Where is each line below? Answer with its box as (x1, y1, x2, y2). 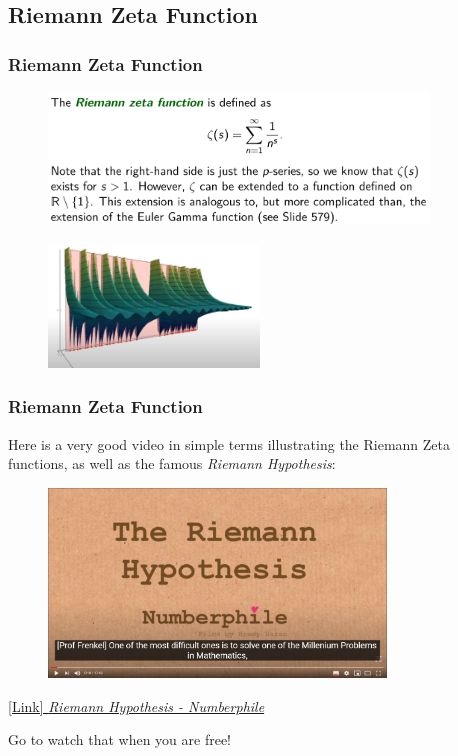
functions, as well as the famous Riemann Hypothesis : (8, 453, 336, 474)
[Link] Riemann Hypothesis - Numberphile (8, 695, 265, 716)
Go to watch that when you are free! (8, 729, 231, 750)
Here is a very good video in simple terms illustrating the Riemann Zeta (8, 433, 451, 454)
